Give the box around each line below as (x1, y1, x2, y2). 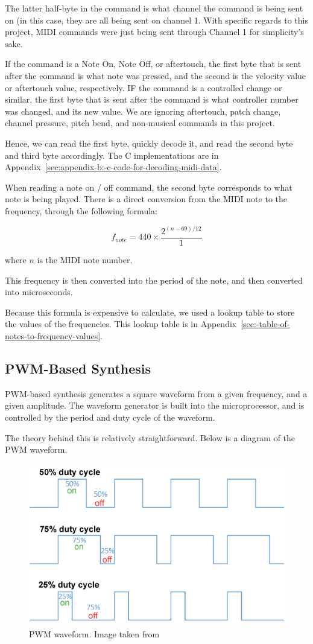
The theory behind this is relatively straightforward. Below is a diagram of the (5, 431, 296, 444)
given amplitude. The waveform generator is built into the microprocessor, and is (5, 399, 305, 412)
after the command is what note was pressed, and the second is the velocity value (5, 69, 306, 81)
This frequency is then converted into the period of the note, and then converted (5, 273, 303, 286)
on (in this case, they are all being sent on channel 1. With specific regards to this (5, 13, 309, 26)
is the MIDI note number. (37, 253, 133, 266)
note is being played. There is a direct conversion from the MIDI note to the (5, 193, 287, 205)
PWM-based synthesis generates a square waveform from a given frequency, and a (5, 387, 308, 400)
